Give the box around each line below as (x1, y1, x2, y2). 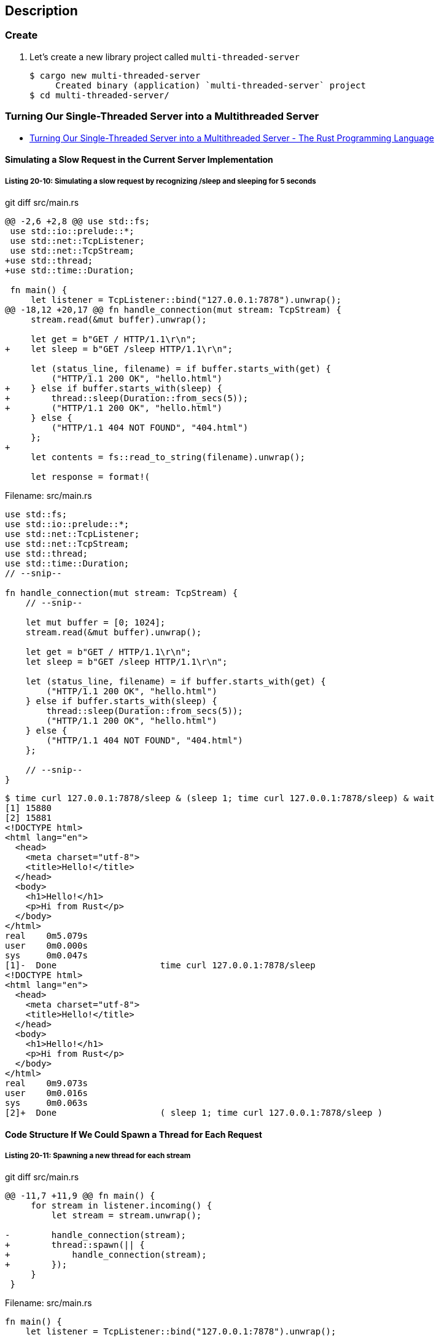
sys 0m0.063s (5, 1097, 88, 1108)
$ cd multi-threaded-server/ (29, 90, 169, 100)
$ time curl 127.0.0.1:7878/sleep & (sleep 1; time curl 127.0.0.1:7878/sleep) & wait (5, 793, 435, 803)
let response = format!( (31, 471, 150, 482)
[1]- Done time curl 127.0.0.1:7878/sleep (5, 960, 316, 970)
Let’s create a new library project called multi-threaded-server (29, 51, 300, 62)
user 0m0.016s (5, 1087, 88, 1098)
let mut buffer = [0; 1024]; (25, 617, 166, 627)
